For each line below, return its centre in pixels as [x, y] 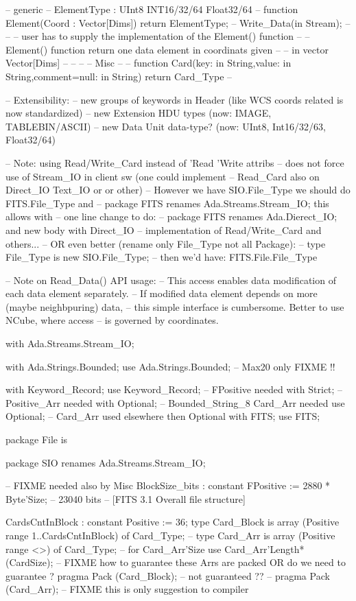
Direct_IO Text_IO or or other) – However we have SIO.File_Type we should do [178, 190]
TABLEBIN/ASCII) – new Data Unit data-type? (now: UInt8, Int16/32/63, [166, 126]
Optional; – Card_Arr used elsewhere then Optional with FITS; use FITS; [163, 416]
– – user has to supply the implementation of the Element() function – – [158, 36]
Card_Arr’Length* [264, 549]
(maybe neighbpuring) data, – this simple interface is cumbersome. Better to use [175, 306]
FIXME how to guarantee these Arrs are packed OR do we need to [205, 562]
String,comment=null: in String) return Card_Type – [119, 76]
